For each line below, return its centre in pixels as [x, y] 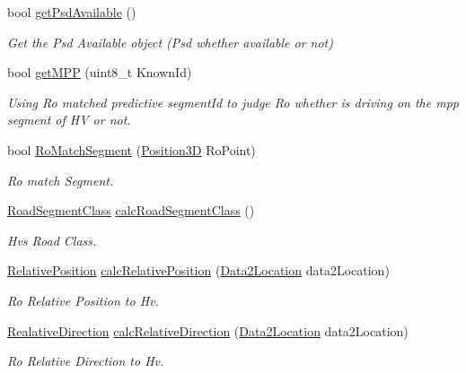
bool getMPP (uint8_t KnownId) [100, 72]
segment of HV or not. [69, 120]
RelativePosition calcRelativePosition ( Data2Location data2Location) [198, 270]
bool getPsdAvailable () [72, 12]
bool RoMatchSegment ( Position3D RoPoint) [132, 149]
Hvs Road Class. [52, 240]
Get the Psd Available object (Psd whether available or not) [170, 42]
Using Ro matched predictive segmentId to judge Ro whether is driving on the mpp [233, 102]
